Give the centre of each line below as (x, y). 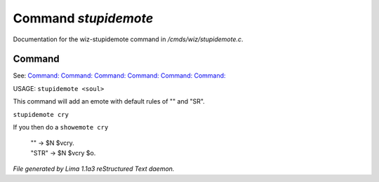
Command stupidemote (83, 18)
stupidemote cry (41, 114)
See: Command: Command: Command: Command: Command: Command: (119, 76)
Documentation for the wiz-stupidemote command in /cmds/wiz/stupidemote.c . (128, 39)
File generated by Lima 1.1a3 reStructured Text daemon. (94, 169)
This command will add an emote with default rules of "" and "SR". (109, 101)
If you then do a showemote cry (61, 127)
